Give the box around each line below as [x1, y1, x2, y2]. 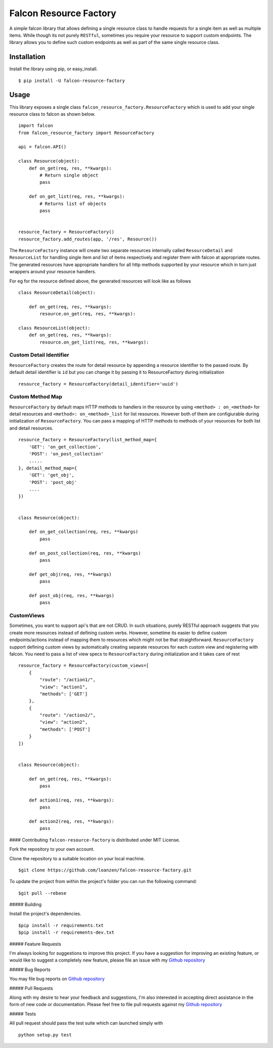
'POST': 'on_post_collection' [28, 451, 104, 457]
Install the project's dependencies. [9, 911, 81, 917]
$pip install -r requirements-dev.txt [18, 930, 115, 936]
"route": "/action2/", [39, 712, 96, 718]
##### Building [9, 901, 42, 908]
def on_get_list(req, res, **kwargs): [28, 194, 125, 199]
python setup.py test [18, 1032, 72, 1037]
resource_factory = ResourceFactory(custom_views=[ [18, 663, 149, 668]
